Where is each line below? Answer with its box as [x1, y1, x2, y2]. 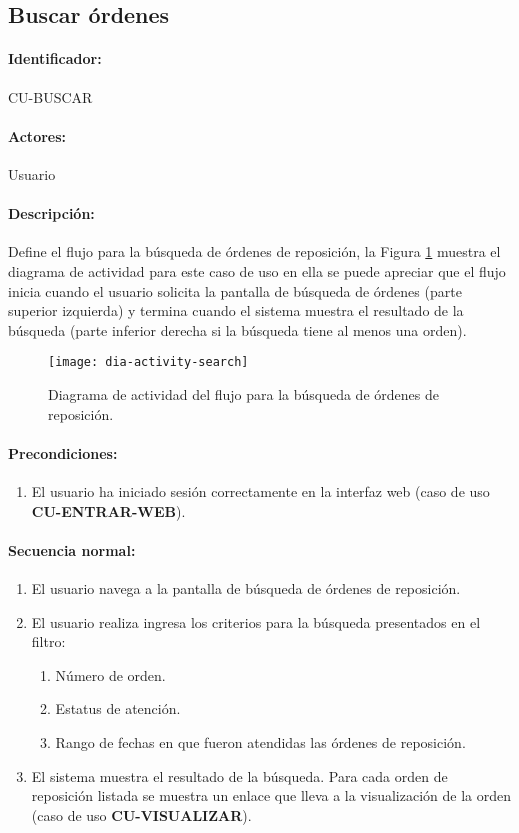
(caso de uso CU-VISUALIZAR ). [31, 804, 252, 825]
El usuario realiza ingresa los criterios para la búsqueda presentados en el [31, 611, 481, 632]
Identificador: [8, 48, 102, 69]
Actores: [8, 125, 67, 146]
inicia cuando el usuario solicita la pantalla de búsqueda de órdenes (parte [8, 280, 462, 301]
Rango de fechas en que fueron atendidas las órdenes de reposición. [55, 731, 466, 752]
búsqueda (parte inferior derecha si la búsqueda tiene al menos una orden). [8, 319, 467, 340]
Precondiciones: [8, 442, 118, 463]
